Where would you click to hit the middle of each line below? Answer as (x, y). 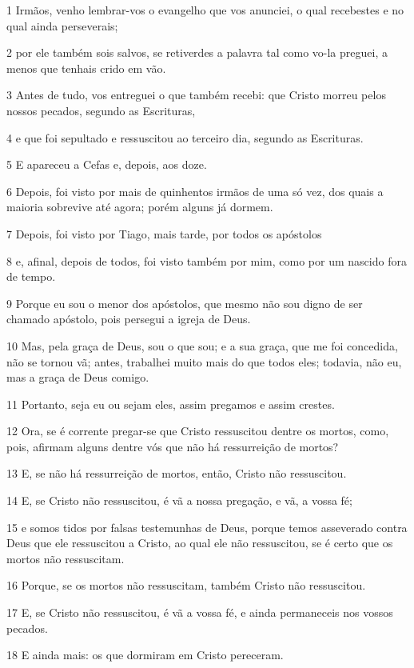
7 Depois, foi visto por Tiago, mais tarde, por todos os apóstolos (164, 233)
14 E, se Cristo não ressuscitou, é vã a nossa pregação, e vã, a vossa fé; (179, 500)
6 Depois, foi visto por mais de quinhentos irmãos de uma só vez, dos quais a (195, 191)
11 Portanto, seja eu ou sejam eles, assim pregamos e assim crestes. (171, 404)
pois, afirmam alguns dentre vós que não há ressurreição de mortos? (173, 446)
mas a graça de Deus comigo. (78, 377)
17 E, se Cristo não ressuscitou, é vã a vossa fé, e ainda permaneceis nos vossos (200, 612)
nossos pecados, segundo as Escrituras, (101, 110)
